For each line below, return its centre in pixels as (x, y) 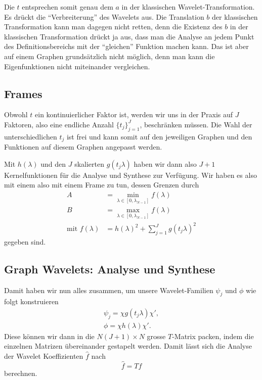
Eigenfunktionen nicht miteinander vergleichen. (77, 66)
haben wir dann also (165, 163)
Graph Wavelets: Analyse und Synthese (110, 269)
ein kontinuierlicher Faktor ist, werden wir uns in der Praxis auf (134, 114)
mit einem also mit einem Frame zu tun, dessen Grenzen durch (102, 185)
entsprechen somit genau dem (68, 7)
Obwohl (16, 114)
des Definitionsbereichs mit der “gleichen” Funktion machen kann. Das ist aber (126, 46)
